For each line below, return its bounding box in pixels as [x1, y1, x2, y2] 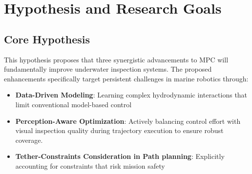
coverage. [15, 135, 43, 145]
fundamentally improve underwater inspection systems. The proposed [4, 64, 212, 74]
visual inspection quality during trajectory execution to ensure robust [15, 125, 224, 135]
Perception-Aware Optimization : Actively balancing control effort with [15, 116, 241, 126]
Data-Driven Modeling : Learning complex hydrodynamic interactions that [15, 90, 248, 100]
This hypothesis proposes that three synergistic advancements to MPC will [4, 54, 229, 64]
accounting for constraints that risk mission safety [15, 160, 165, 171]
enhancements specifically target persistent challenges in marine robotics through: [4, 73, 249, 83]
